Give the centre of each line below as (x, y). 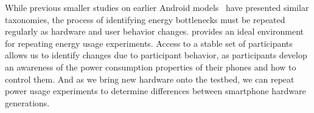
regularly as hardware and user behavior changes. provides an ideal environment (155, 31)
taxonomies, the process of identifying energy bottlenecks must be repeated (145, 19)
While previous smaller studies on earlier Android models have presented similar (157, 7)
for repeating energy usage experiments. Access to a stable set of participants (149, 43)
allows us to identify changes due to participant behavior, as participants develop (156, 55)
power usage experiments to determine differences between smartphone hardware (155, 91)
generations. (27, 102)
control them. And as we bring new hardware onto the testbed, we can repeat (150, 79)
